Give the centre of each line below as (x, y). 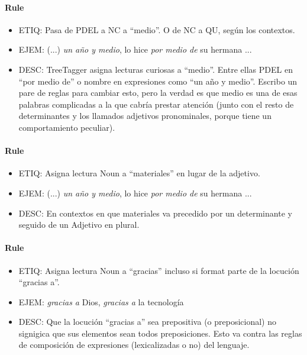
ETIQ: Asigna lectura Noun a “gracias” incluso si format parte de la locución (159, 270)
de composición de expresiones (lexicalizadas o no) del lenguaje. (134, 345)
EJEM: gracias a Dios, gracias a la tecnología (101, 301)
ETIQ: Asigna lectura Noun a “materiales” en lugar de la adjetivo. (139, 173)
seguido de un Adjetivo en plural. (79, 225)
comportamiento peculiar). (67, 127)
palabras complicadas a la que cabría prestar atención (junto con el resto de (156, 104)
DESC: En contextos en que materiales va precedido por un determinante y (155, 213)
